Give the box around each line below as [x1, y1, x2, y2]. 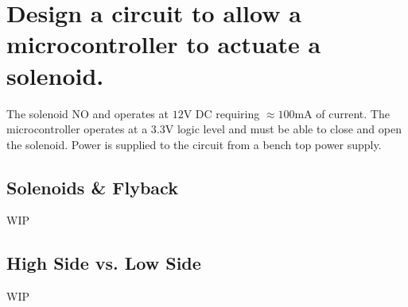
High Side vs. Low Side [6, 251, 201, 275]
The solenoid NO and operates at [6, 105, 169, 121]
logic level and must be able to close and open [177, 121, 402, 137]
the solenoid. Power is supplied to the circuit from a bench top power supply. [6, 136, 382, 152]
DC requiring [195, 105, 260, 121]
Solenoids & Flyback [6, 175, 178, 199]
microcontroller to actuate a [6, 28, 321, 60]
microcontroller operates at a [6, 121, 148, 137]
